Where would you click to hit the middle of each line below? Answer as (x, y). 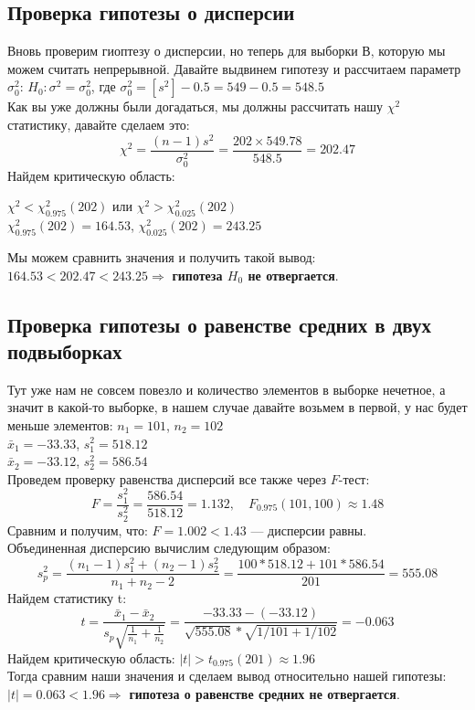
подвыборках (65, 350)
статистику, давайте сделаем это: (99, 124)
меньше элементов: (60, 424)
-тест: (354, 478)
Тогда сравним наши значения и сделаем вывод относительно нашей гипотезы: (227, 676)
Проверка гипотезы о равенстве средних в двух (219, 324)
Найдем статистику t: (67, 597)
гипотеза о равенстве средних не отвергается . (264, 693)
